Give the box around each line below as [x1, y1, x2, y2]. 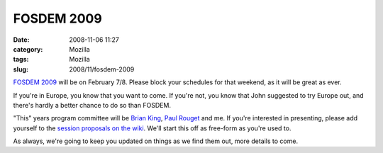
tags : [13, 55, 29, 64]
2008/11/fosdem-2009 [69, 64, 135, 74]
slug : [13, 64, 28, 74]
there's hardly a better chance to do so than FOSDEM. [13, 101, 172, 109]
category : [13, 45, 43, 53]
